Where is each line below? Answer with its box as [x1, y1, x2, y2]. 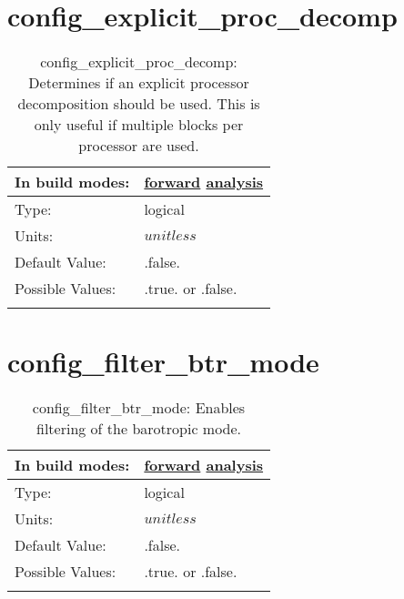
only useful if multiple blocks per [34, 114, 244, 136]
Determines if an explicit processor [28, 72, 249, 94]
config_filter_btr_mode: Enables [32, 397, 246, 419]
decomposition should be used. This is [17, 93, 260, 115]
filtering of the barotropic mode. [35, 418, 242, 440]
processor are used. [78, 135, 199, 157]
